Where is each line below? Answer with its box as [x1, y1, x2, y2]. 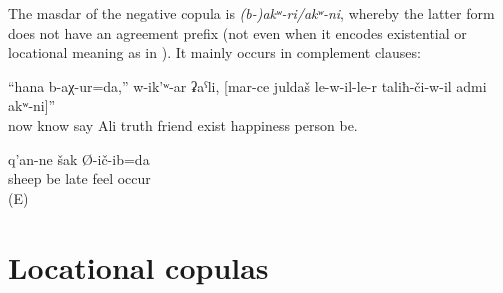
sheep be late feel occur [8, 168, 151, 189]
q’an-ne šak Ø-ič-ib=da [8, 148, 150, 169]
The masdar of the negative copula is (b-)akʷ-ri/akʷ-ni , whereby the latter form [8, 3, 495, 23]
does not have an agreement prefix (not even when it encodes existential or [8, 22, 467, 43]
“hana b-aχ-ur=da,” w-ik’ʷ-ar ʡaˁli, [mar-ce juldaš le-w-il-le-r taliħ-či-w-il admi [8, 75, 487, 96]
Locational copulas [8, 246, 269, 287]
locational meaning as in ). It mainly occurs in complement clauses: [8, 42, 421, 63]
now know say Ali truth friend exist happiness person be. [8, 114, 358, 135]
